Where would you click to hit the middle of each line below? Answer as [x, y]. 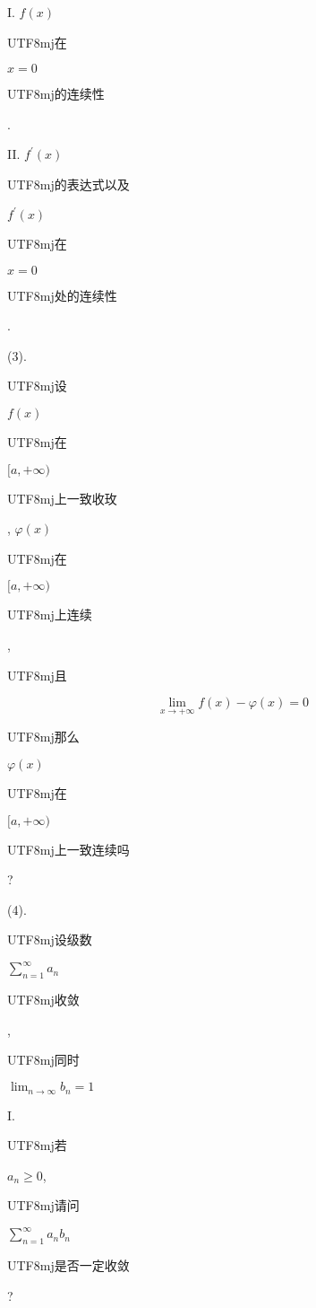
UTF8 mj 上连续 [50, 614]
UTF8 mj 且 [37, 675]
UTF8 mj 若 [37, 1145]
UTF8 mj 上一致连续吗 [68, 849]
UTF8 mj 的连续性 [56, 94]
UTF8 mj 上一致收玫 [62, 498]
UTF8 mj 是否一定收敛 [68, 1265]
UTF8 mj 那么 [43, 737]
